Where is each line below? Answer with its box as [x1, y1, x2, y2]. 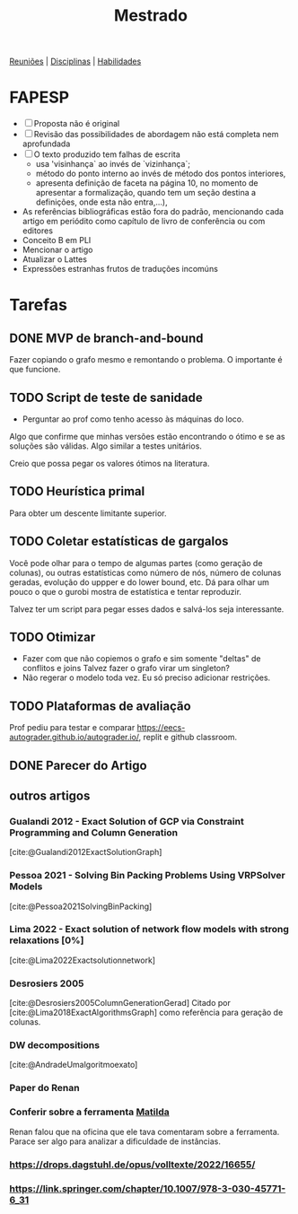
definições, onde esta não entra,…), [35, 197, 168, 207]
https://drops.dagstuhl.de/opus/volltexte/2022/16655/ [9, 1158, 256, 1171]
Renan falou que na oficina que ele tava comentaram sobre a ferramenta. [9, 1126, 280, 1137]
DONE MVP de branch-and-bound [9, 330, 204, 345]
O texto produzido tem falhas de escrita [33, 149, 181, 160]
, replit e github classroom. [138, 732, 238, 743]
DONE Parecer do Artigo [9, 757, 147, 773]
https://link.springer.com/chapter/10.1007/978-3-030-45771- [9, 1182, 286, 1194]
